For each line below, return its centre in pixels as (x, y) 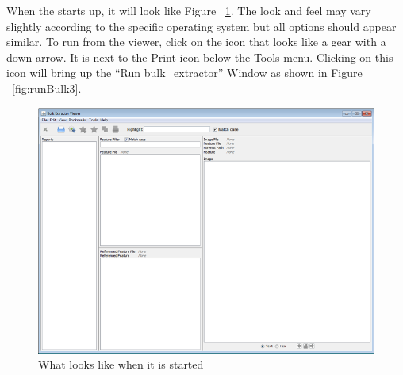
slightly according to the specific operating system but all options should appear (201, 26)
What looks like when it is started (121, 364)
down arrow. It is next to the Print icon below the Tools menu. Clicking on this (200, 57)
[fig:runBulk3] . (47, 88)
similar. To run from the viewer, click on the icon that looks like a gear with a (196, 42)
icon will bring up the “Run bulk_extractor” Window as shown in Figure (184, 73)
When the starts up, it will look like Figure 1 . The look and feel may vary (189, 10)
